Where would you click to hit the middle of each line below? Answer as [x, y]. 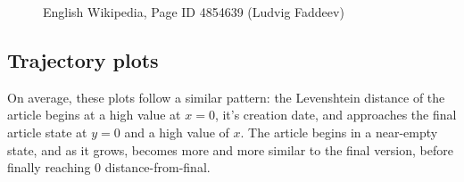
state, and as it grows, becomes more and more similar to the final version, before [230, 149]
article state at [47, 132]
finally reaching [49, 167]
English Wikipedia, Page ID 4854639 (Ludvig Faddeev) [194, 12]
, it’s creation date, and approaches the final [336, 115]
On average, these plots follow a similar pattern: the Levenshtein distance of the [226, 97]
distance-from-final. [157, 167]
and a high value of [177, 132]
